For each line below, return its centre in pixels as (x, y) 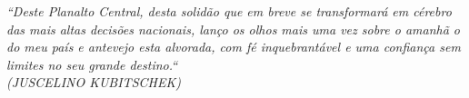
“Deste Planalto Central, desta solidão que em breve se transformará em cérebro (229, 11)
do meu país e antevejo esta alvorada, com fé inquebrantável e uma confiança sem (234, 47)
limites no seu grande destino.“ (92, 64)
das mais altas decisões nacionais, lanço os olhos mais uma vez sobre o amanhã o (234, 29)
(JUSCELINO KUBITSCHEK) (94, 82)
